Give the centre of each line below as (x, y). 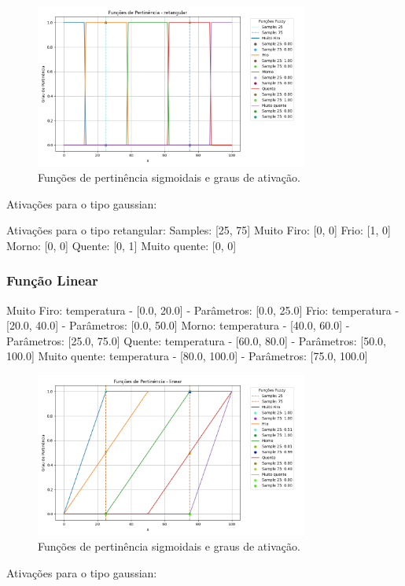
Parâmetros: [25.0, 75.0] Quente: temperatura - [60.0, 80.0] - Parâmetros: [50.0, (196, 340)
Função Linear (52, 280)
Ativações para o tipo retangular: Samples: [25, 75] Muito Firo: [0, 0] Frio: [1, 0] (199, 230)
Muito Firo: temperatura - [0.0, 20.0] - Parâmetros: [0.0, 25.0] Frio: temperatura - (203, 310)
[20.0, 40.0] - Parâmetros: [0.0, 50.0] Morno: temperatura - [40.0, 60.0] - (178, 325)
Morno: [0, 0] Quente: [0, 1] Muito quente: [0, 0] (121, 245)
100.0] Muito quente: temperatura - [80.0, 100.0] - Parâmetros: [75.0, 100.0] (187, 356)
